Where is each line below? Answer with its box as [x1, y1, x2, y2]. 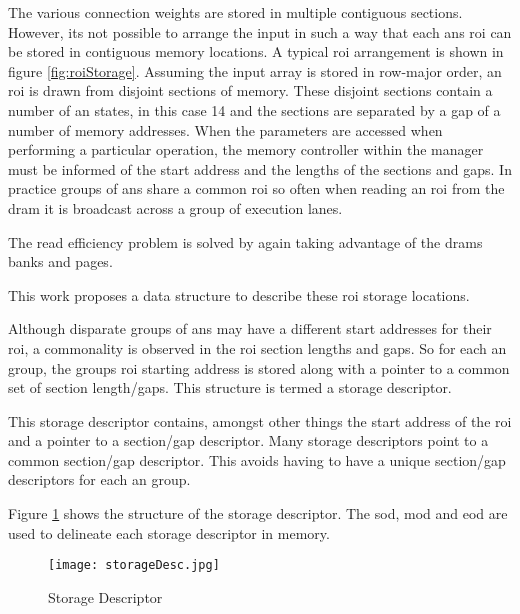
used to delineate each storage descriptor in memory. [8, 522, 330, 543]
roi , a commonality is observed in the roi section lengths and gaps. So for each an [8, 337, 507, 358]
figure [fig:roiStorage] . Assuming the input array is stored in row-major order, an [8, 60, 502, 81]
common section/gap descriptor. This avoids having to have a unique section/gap [8, 449, 506, 470]
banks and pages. [8, 251, 113, 272]
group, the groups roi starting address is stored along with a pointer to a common [8, 357, 510, 378]
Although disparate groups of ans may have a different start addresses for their [8, 318, 492, 339]
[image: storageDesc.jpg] [48, 558, 220, 573]
